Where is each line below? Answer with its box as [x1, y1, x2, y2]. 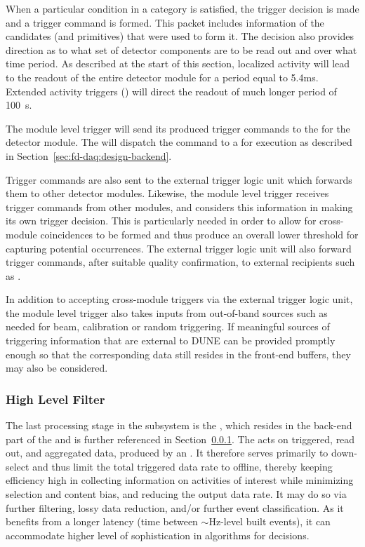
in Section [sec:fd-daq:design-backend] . [6, 148, 172, 163]
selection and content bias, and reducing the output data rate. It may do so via [6, 487, 347, 501]
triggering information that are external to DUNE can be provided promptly [6, 333, 336, 348]
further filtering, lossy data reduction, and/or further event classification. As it [6, 500, 344, 515]
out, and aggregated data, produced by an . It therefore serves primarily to [6, 445, 328, 460]
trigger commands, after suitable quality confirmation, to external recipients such [6, 255, 355, 269]
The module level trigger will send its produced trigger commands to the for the [6, 121, 350, 135]
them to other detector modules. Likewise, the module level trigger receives [6, 186, 329, 201]
